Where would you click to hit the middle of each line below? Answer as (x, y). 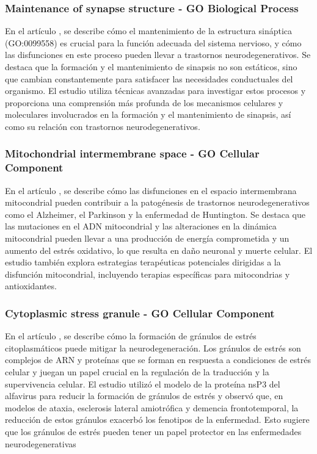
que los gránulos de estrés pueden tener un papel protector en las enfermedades (153, 432)
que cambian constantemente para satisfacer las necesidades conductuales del (149, 78)
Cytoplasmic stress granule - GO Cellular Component (140, 313)
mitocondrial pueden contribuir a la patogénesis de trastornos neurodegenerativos (157, 202)
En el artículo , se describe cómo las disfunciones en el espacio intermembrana (151, 190)
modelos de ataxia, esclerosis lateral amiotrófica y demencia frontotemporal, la (152, 407)
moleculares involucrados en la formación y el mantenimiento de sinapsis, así (148, 114)
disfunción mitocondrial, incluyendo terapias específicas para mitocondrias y (148, 274)
